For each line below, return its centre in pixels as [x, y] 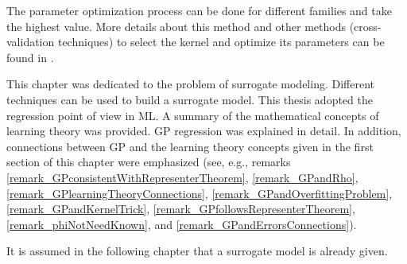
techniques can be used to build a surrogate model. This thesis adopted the [190, 99]
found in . [30, 57]
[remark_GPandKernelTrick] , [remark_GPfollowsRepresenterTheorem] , [181, 209]
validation [31, 42]
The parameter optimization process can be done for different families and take [199, 10]
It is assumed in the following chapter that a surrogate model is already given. [197, 251]
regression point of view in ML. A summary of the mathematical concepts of [193, 115]
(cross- [365, 26]
